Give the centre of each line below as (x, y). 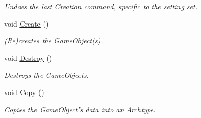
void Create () (26, 23)
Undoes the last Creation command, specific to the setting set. (101, 6)
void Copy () (24, 92)
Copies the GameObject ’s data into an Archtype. (80, 109)
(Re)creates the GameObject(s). (54, 41)
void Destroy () (28, 57)
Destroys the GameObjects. (46, 75)
